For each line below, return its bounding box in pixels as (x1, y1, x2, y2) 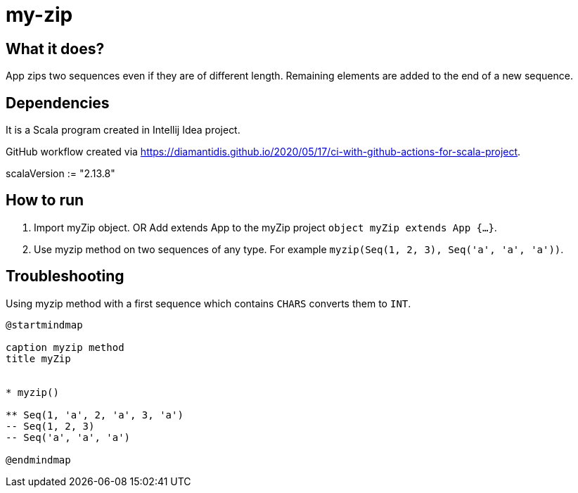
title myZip (6, 352, 71, 364)
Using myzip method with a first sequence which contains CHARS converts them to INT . (6, 297, 411, 309)
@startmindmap (6, 319, 83, 331)
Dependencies (6, 94, 110, 112)
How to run (6, 191, 84, 210)
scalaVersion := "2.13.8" (6, 167, 115, 180)
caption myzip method (6, 341, 124, 353)
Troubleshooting (6, 267, 124, 286)
